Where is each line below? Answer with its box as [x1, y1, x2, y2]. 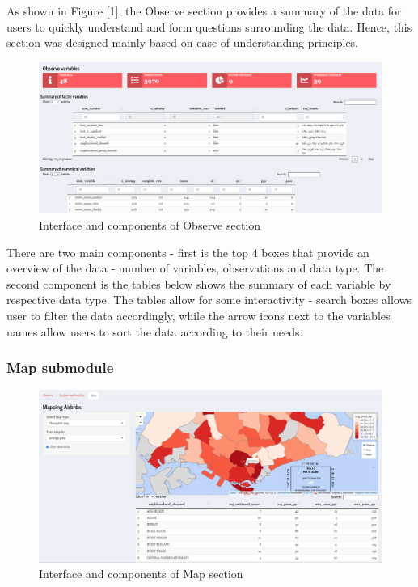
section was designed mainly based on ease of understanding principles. [6, 34, 359, 51]
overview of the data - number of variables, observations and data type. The [6, 260, 384, 277]
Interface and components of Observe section [39, 216, 261, 233]
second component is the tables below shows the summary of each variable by [6, 275, 391, 292]
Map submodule [6, 357, 114, 378]
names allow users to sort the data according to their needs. [6, 323, 303, 340]
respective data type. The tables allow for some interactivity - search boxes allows [6, 291, 412, 308]
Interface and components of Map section [39, 565, 243, 582]
